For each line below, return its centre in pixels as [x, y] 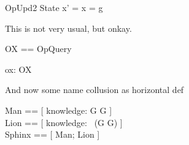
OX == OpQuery [38, 49]
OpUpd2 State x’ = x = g [54, 7]
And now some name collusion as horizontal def [94, 90]
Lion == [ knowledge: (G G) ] [64, 122]
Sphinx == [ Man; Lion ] [52, 134]
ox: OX [18, 69]
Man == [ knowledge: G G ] [59, 110]
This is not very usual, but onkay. [68, 28]
